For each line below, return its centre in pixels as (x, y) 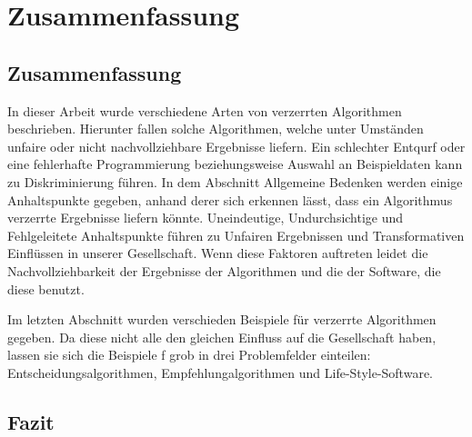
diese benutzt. (46, 288)
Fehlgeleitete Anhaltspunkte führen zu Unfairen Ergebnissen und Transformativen (236, 235)
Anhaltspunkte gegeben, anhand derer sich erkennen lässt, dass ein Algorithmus (230, 199)
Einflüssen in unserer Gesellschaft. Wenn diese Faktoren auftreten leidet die (218, 253)
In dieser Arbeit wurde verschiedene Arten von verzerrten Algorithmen (205, 110)
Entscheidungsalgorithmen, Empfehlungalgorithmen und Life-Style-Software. (220, 372)
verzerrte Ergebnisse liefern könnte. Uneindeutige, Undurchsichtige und (206, 218)
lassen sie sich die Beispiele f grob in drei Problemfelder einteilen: (189, 355)
